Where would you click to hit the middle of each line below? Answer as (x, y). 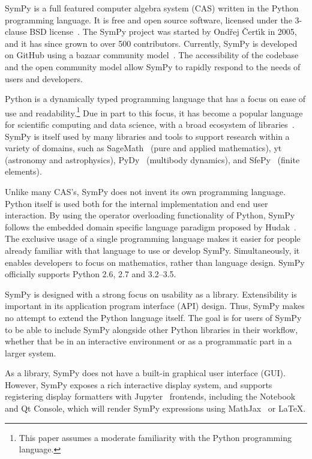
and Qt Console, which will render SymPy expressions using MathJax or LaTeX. (155, 408)
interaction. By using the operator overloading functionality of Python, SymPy (150, 215)
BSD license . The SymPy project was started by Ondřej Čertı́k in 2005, (163, 31)
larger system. (31, 352)
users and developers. (44, 78)
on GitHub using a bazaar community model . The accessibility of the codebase (152, 55)
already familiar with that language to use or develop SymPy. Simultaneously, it (152, 250)
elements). (23, 171)
